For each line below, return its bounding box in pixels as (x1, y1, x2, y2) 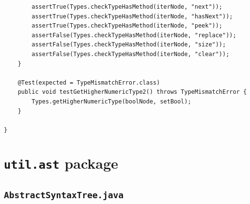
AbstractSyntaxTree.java (4, 190, 124, 201)
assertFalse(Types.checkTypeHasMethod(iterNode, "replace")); (31, 31, 236, 39)
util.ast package (4, 153, 118, 173)
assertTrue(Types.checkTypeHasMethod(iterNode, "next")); (31, 3, 223, 10)
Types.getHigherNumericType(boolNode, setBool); (31, 98, 191, 105)
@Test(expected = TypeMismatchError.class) (17, 79, 160, 86)
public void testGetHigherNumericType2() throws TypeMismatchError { (17, 88, 247, 96)
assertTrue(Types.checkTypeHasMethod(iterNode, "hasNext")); (31, 13, 233, 20)
